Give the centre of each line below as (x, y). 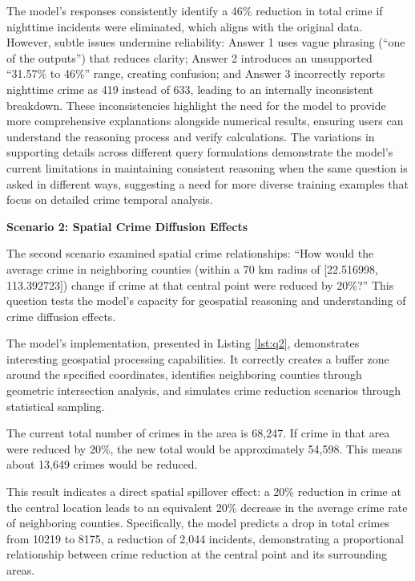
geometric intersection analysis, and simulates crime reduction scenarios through (203, 390)
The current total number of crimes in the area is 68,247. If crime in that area (198, 433)
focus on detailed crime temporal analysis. (110, 199)
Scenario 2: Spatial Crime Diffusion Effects (127, 226)
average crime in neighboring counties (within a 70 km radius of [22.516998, (192, 268)
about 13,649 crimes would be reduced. (102, 464)
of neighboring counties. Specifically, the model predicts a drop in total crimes (198, 523)
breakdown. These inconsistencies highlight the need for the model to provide (196, 105)
